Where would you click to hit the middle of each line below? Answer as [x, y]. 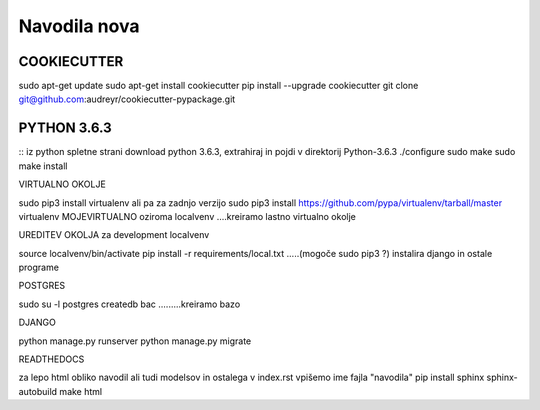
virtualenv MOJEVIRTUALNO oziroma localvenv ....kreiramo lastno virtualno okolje [187, 216]
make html [81, 391]
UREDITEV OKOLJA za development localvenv [114, 235]
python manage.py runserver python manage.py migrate [135, 341]
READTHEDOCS [51, 359]
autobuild [38, 391]
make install [43, 166]
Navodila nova [79, 26]
